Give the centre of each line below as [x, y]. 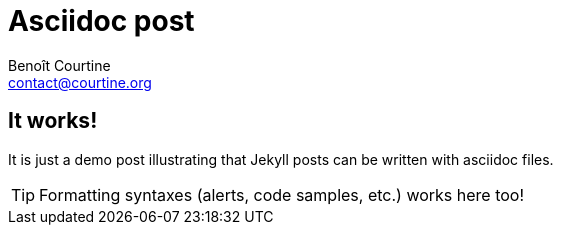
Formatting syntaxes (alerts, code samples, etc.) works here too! [282, 194]
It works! [53, 121]
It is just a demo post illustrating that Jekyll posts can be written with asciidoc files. [281, 159]
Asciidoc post [101, 21]
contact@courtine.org [80, 82]
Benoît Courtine [59, 65]
